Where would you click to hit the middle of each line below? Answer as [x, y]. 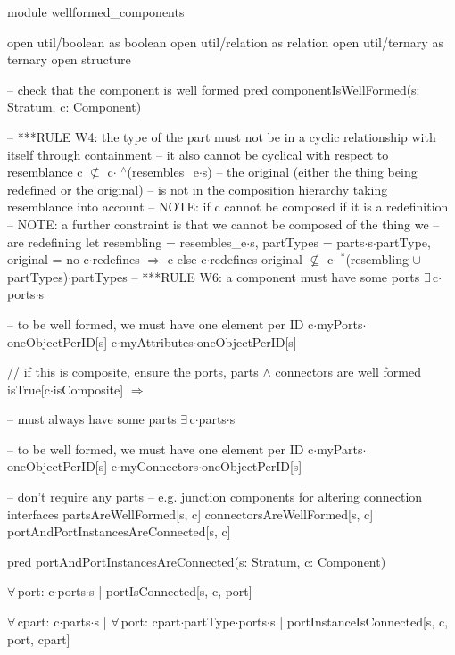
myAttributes [157, 341]
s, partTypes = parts [307, 241]
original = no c [48, 259]
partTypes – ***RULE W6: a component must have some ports [246, 276]
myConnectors [159, 466]
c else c [187, 259]
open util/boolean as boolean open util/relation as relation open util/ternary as [225, 41]
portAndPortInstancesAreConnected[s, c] [119, 531]
